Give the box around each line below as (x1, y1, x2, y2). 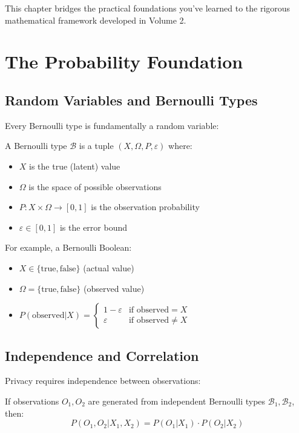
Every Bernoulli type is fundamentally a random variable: (5, 119, 219, 131)
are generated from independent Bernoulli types (88, 394, 266, 407)
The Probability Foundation (5, 49, 243, 74)
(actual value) (83, 261, 134, 274)
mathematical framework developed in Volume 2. (5, 13, 186, 26)
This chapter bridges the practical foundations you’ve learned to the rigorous (5, 2, 291, 14)
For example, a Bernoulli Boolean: (5, 241, 132, 254)
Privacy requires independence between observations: (5, 374, 201, 387)
